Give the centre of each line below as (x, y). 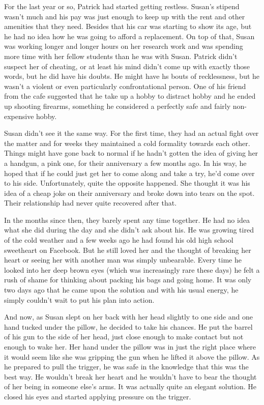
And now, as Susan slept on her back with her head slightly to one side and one (128, 317)
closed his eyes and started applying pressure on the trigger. (98, 396)
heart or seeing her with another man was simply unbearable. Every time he (123, 260)
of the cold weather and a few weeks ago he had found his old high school (119, 240)
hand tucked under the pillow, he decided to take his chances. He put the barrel (128, 326)
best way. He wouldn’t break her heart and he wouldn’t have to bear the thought (130, 376)
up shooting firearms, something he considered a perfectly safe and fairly (118, 106)
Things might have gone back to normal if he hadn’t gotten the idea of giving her (131, 153)
